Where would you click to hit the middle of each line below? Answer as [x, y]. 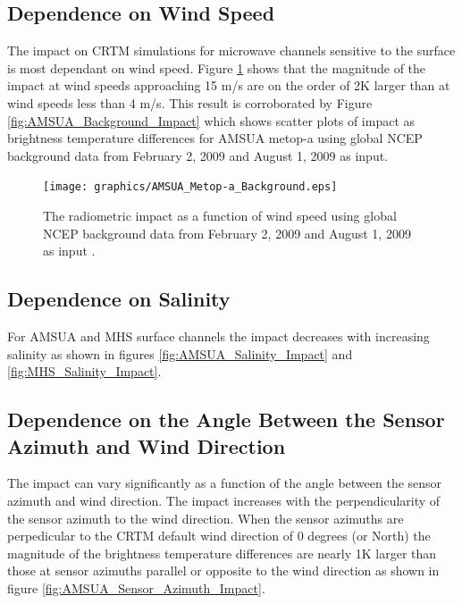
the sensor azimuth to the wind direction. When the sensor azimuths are [206, 518]
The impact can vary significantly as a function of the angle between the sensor [225, 483]
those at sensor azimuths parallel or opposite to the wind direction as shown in [223, 570]
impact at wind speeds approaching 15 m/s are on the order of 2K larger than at [229, 85]
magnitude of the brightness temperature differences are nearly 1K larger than [222, 553]
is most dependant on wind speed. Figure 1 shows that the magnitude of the [217, 67]
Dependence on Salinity [119, 299]
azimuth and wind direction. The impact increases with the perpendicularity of [224, 500]
